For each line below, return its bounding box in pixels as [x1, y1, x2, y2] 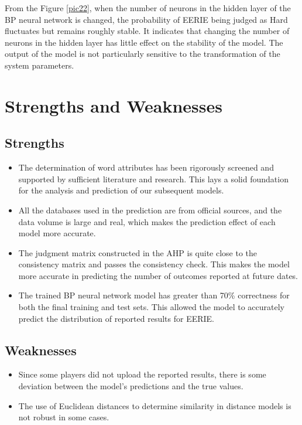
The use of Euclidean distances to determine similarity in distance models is [18, 399, 291, 412]
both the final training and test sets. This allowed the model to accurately [18, 301, 285, 313]
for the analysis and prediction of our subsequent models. [18, 184, 224, 196]
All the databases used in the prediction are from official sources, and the [18, 203, 282, 216]
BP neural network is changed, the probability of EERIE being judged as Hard [5, 13, 288, 25]
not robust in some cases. [18, 411, 109, 423]
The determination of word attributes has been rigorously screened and [18, 161, 274, 174]
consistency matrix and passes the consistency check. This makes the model [18, 258, 290, 270]
